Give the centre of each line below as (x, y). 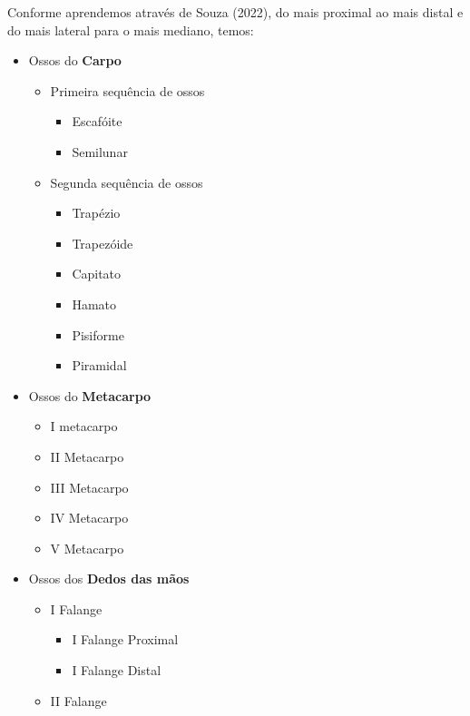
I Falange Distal (117, 670)
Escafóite (97, 121)
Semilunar (100, 151)
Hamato (94, 304)
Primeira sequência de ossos (127, 90)
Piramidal (99, 365)
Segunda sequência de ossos (127, 182)
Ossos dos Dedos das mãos (109, 579)
